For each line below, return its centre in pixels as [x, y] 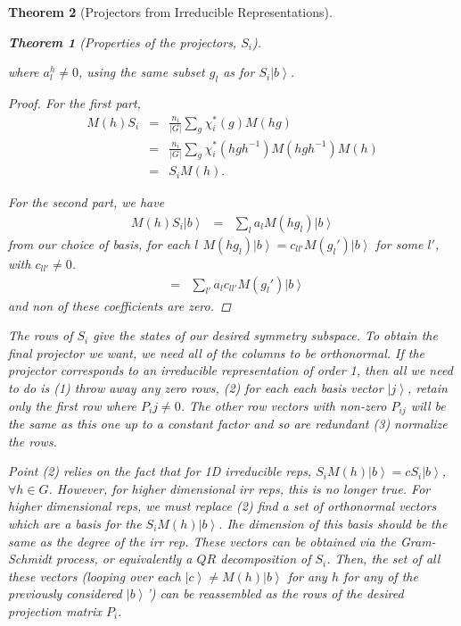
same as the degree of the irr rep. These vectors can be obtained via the [202, 541]
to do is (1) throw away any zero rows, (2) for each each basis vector [196, 387]
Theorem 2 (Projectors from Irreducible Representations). [170, 12]
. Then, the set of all [383, 559]
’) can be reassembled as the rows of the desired [275, 593]
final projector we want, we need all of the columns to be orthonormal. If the [216, 352]
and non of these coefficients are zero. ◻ [119, 305]
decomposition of [266, 559]
